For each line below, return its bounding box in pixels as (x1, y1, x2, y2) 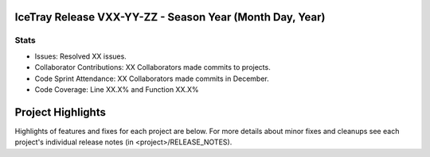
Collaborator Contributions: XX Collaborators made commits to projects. (34, 63, 271, 72)
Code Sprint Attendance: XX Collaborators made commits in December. (34, 74, 270, 83)
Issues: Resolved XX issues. (34, 52, 127, 61)
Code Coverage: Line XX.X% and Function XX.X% (34, 84, 199, 94)
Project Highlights (14, 105, 107, 119)
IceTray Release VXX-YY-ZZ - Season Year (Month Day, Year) (14, 10, 326, 24)
